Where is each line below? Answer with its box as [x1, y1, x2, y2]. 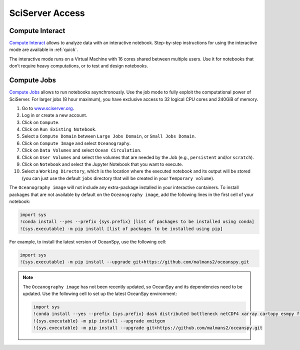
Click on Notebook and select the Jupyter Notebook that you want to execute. [21, 161, 183, 167]
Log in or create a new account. [21, 112, 87, 118]
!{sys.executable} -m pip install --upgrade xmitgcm [33, 318, 165, 323]
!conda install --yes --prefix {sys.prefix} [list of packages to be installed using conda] [19, 219, 254, 224]
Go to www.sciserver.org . [21, 105, 74, 111]
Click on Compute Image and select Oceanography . [21, 140, 131, 146]
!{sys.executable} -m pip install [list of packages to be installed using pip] [19, 225, 223, 231]
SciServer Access [9, 7, 85, 18]
